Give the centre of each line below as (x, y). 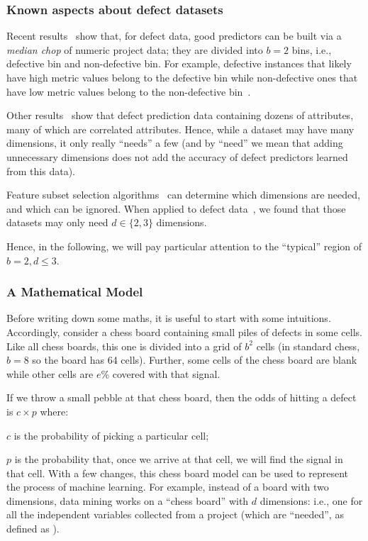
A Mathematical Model (75, 292)
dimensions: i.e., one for (311, 500)
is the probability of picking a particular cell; (111, 435)
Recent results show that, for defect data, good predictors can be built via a (174, 36)
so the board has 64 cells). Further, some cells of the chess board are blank (195, 360)
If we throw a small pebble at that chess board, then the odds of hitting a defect (182, 397)
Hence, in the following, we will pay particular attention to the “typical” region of (184, 246)
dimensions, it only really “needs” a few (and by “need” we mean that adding (175, 143)
